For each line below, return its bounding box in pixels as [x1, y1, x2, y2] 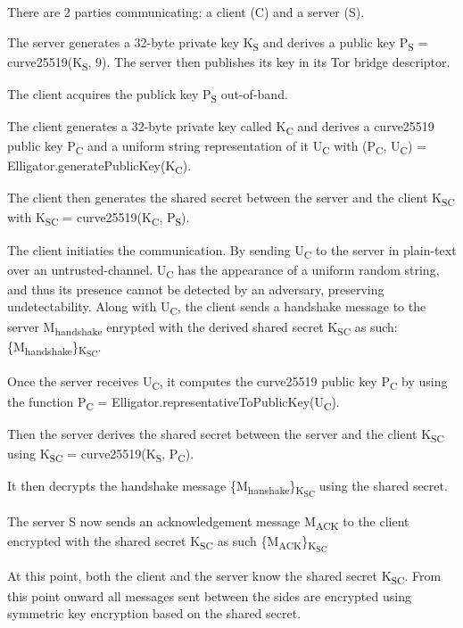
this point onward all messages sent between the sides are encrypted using [7, 586, 411, 605]
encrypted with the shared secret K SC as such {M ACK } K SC [7, 531, 327, 555]
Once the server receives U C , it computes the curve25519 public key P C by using [7, 372, 448, 393]
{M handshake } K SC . [7, 336, 102, 360]
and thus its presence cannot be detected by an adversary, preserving [7, 279, 384, 298]
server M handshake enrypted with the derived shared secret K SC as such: [7, 317, 398, 338]
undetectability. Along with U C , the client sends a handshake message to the [7, 297, 426, 318]
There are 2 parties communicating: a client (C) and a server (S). [7, 3, 365, 21]
